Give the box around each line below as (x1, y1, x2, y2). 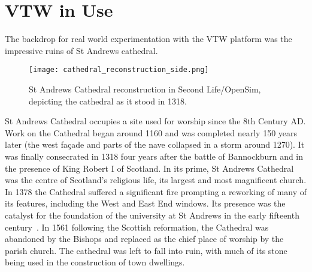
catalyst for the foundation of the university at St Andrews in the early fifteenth (5, 208, 299, 221)
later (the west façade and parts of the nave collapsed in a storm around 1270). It (5, 138, 305, 151)
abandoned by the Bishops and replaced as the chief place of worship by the (5, 232, 284, 245)
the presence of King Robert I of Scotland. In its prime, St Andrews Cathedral (5, 162, 294, 174)
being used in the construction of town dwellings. (5, 256, 185, 268)
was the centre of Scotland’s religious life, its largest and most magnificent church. (5, 174, 307, 186)
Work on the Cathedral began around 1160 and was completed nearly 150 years (5, 126, 298, 139)
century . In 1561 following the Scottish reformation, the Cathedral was (5, 220, 269, 233)
